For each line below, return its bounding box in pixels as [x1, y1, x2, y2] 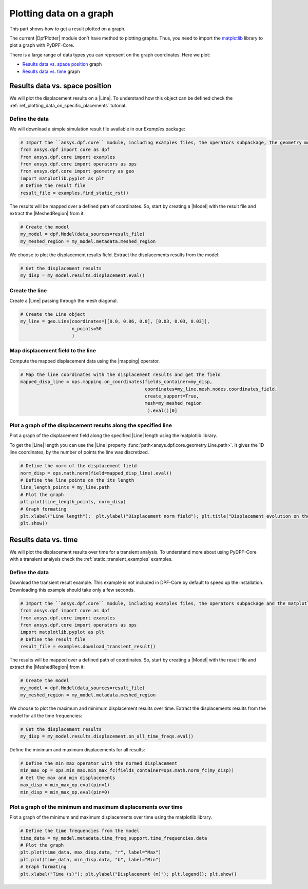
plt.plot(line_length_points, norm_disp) [20, 499, 126, 505]
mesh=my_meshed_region [144, 401, 202, 406]
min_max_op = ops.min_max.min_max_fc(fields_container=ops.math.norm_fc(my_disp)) [20, 768, 235, 773]
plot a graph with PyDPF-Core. [9, 42, 74, 48]
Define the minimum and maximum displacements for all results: [9, 746, 145, 752]
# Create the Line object [20, 311, 86, 317]
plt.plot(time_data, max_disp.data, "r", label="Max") [20, 849, 161, 855]
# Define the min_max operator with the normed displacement [20, 760, 178, 766]
